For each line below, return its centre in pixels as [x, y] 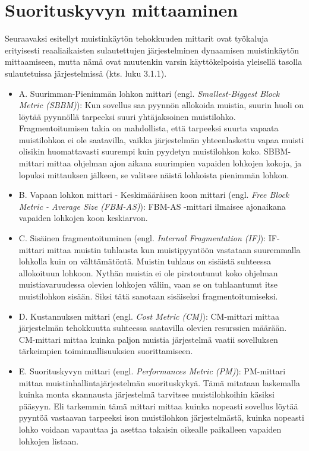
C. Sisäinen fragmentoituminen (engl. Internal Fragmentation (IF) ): [142, 238]
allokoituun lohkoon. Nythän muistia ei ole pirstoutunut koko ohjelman [148, 272]
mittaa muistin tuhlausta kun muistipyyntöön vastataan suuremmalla [174, 249]
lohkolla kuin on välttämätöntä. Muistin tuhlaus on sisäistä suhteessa [145, 261]
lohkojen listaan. [49, 441]
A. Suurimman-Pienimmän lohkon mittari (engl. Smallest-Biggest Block [149, 93]
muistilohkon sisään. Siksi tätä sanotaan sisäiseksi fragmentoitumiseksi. [148, 296]
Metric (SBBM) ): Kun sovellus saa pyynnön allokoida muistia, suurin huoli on [161, 105]
